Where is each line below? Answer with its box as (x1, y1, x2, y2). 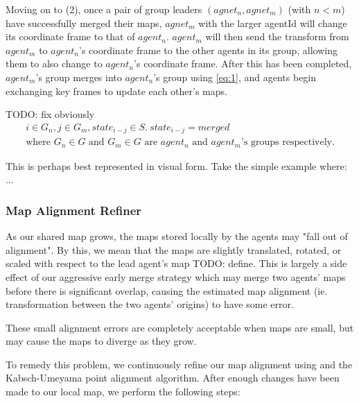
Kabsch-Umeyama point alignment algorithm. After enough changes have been (6, 370, 340, 385)
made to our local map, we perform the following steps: (6, 384, 240, 399)
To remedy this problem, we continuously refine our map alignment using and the (6, 357, 353, 371)
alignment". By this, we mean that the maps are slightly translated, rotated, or (6, 242, 342, 257)
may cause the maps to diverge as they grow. (6, 334, 197, 348)
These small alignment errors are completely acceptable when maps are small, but (6, 320, 354, 334)
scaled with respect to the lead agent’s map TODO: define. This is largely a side (6, 256, 347, 271)
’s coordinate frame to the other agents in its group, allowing (79, 42, 338, 57)
